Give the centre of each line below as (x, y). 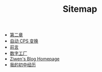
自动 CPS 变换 (24, 41)
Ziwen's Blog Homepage (35, 59)
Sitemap (80, 9)
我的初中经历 (23, 65)
